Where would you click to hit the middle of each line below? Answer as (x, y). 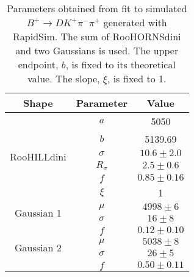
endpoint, (38, 64)
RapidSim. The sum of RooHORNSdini (97, 36)
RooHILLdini (38, 157)
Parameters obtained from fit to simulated (97, 8)
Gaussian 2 (38, 248)
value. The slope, (64, 78)
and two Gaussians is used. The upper (97, 50)
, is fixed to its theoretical (120, 64)
